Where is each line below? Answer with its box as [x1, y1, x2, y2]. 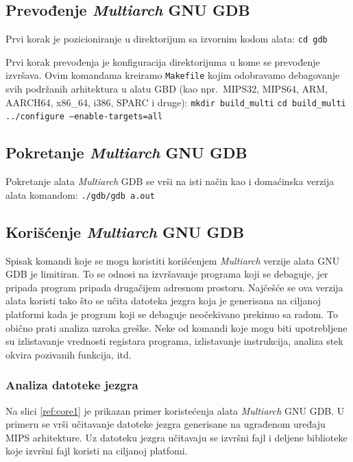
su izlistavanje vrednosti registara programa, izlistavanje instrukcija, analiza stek [5, 334, 343, 348]
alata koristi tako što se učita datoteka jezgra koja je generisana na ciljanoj [5, 293, 321, 308]
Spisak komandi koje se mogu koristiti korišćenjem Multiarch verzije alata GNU [5, 253, 340, 267]
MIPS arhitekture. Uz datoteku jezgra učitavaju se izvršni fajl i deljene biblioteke [5, 430, 348, 444]
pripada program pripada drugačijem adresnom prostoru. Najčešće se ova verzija [5, 280, 343, 294]
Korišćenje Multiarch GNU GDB [5, 221, 245, 242]
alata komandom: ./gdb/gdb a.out [5, 187, 155, 202]
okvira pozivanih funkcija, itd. [5, 347, 132, 361]
